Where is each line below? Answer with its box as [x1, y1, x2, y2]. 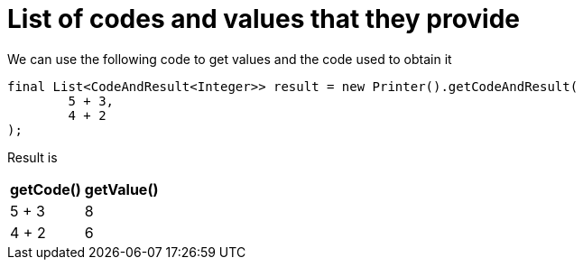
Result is [7, 149, 58, 165]
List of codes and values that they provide [7, 4, 521, 34]
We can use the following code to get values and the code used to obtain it [7, 51, 452, 67]
